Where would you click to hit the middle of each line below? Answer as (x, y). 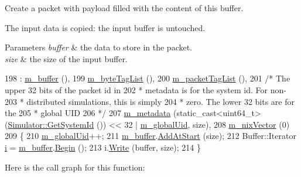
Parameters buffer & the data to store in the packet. (99, 47)
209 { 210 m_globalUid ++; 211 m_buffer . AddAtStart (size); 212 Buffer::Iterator (150, 136)
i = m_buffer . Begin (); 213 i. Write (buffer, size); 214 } (103, 147)
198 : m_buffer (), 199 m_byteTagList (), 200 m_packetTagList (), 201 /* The (148, 78)
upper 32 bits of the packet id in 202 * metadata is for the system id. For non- (146, 89)
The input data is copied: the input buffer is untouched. (105, 27)
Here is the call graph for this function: (75, 167)
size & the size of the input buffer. (66, 58)
